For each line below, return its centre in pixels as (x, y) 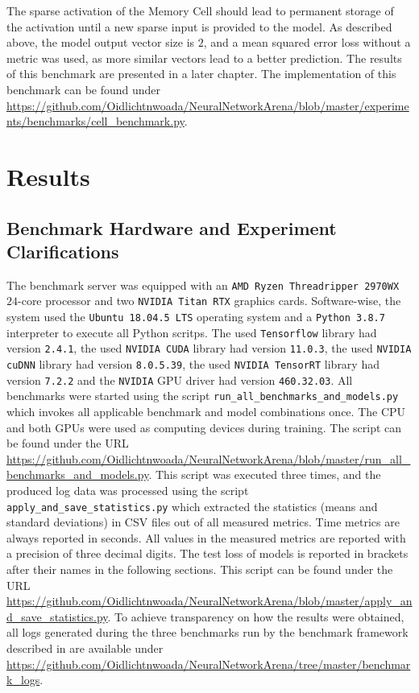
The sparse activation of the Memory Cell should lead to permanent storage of (200, 10)
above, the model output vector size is (101, 42)
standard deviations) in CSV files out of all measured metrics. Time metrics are (203, 522)
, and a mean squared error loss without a (307, 42)
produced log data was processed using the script (128, 490)
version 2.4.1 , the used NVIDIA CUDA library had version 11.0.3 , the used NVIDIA (209, 348)
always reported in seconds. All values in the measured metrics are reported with (206, 537)
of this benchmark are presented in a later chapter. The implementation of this (201, 74)
